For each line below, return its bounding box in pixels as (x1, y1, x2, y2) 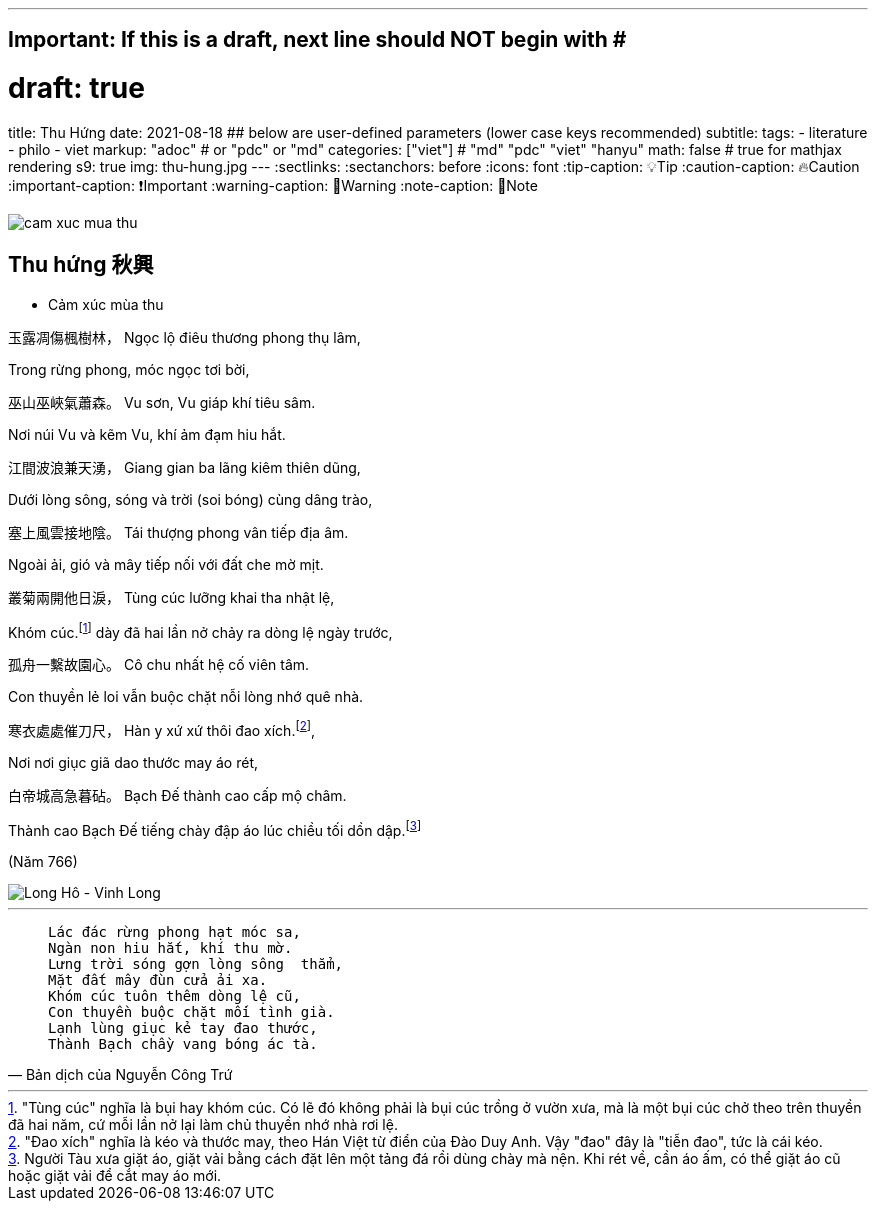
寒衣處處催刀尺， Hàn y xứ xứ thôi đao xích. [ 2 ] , (8, 719, 316, 740)
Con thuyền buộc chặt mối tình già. (48, 1003, 335, 1020)
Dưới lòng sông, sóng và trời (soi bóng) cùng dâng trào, (8, 490, 373, 508)
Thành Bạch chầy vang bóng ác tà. (48, 1035, 318, 1052)
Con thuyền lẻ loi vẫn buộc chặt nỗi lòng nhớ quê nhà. (8, 688, 364, 706)
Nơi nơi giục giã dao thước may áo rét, (8, 754, 258, 772)
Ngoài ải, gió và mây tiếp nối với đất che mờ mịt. (8, 555, 324, 573)
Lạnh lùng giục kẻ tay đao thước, (48, 1019, 318, 1036)
